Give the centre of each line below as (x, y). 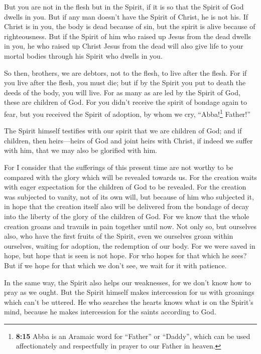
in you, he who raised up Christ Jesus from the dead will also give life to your (124, 46)
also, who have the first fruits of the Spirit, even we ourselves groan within (119, 236)
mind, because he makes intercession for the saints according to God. (110, 312)
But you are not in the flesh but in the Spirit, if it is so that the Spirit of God (124, 7)
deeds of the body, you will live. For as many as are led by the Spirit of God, (122, 92)
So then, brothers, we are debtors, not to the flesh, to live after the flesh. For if (125, 72)
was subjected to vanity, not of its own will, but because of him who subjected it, (129, 196)
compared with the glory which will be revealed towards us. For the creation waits (130, 177)
